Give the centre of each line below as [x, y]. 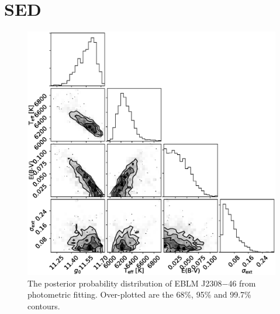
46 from [242, 283]
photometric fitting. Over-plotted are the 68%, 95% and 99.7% [139, 294]
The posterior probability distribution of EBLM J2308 [125, 283]
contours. [44, 306]
